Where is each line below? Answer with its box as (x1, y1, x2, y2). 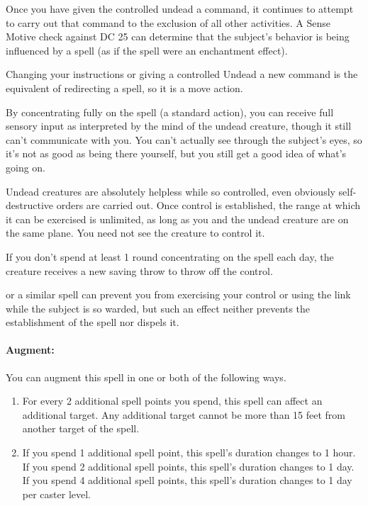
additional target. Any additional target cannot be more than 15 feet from (22, 407, 345, 422)
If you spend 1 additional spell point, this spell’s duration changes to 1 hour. (22, 445, 356, 460)
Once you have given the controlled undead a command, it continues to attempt (6, 1, 354, 16)
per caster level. (22, 486, 91, 501)
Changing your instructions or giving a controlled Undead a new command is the (6, 67, 358, 81)
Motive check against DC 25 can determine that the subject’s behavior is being (6, 29, 350, 44)
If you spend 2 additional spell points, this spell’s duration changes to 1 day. (22, 459, 355, 473)
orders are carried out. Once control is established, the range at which (56, 198, 361, 213)
